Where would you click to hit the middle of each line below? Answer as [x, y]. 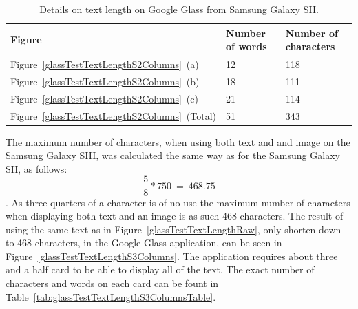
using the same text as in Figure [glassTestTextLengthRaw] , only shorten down [173, 229]
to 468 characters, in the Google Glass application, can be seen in [144, 243]
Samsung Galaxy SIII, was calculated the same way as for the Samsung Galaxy [173, 155]
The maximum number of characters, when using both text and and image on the [178, 141]
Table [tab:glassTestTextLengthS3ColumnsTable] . [111, 296]
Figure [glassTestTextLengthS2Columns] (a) [105, 64]
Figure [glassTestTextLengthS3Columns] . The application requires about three [172, 256]
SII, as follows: [36, 168]
